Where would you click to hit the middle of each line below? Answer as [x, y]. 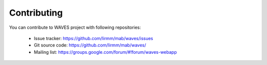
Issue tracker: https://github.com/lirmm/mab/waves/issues [93, 38]
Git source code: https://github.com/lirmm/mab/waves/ [90, 45]
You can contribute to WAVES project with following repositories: [75, 27]
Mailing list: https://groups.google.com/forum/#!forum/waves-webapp [105, 52]
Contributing [36, 13]
